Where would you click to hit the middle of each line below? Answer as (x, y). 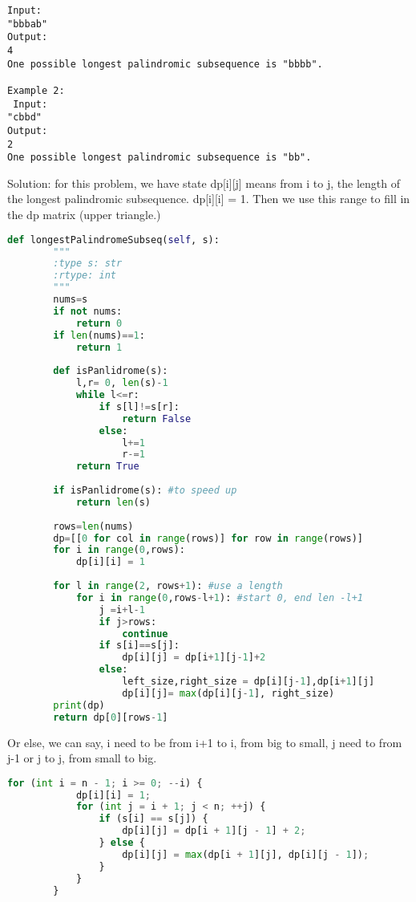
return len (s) (113, 502)
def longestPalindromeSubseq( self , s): (113, 240)
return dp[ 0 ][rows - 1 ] (111, 717)
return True (107, 467)
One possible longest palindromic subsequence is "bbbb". (165, 64)
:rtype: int (85, 276)
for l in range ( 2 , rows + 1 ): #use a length (168, 586)
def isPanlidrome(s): (111, 371)
